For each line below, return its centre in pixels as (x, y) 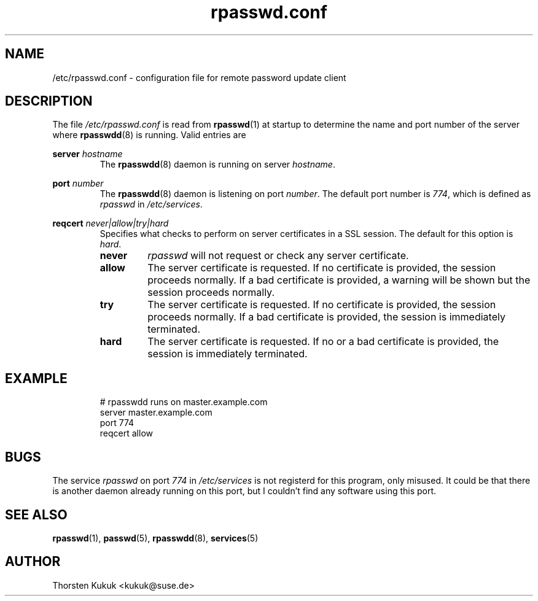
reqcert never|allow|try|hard (111, 223)
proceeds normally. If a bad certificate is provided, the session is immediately (326, 317)
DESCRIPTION (49, 101)
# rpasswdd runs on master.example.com (184, 402)
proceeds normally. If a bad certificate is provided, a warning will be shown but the (339, 280)
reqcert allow (126, 433)
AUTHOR (33, 562)
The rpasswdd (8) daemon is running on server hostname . (217, 165)
